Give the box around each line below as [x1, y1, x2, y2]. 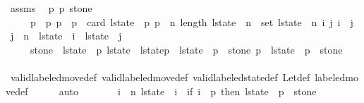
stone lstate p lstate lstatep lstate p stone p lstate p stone [30, 42, 343, 56]
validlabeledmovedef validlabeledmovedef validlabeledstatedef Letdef [10, 69, 310, 84]
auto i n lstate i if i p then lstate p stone [59, 83, 317, 98]
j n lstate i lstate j [10, 28, 122, 43]
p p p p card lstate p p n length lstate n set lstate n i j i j [30, 14, 353, 29]
